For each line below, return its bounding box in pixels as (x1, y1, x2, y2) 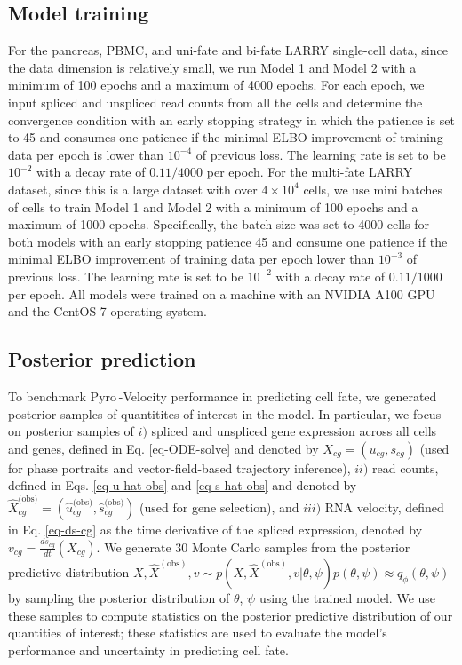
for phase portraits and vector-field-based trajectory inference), (8, 458, 351, 477)
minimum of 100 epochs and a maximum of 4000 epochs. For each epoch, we (8, 75, 425, 94)
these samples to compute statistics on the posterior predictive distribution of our (8, 606, 453, 624)
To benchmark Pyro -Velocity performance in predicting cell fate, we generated (8, 386, 437, 405)
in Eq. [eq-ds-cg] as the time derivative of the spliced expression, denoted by (8, 519, 423, 538)
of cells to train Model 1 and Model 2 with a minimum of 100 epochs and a (8, 197, 418, 216)
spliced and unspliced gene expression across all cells (151, 422, 437, 440)
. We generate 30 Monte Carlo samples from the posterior (96, 537, 410, 556)
